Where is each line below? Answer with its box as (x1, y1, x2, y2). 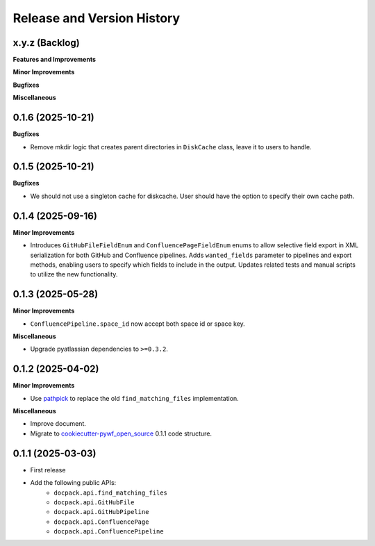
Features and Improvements (12, 56, 97, 64)
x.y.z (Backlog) (12, 37, 80, 49)
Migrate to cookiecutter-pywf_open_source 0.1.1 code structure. (30, 429, 212, 438)
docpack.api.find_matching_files (53, 488, 168, 497)
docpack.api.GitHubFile (53, 498, 135, 506)
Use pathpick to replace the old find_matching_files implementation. (30, 394, 239, 402)
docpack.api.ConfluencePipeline (53, 528, 164, 536)
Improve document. (30, 420, 87, 428)
